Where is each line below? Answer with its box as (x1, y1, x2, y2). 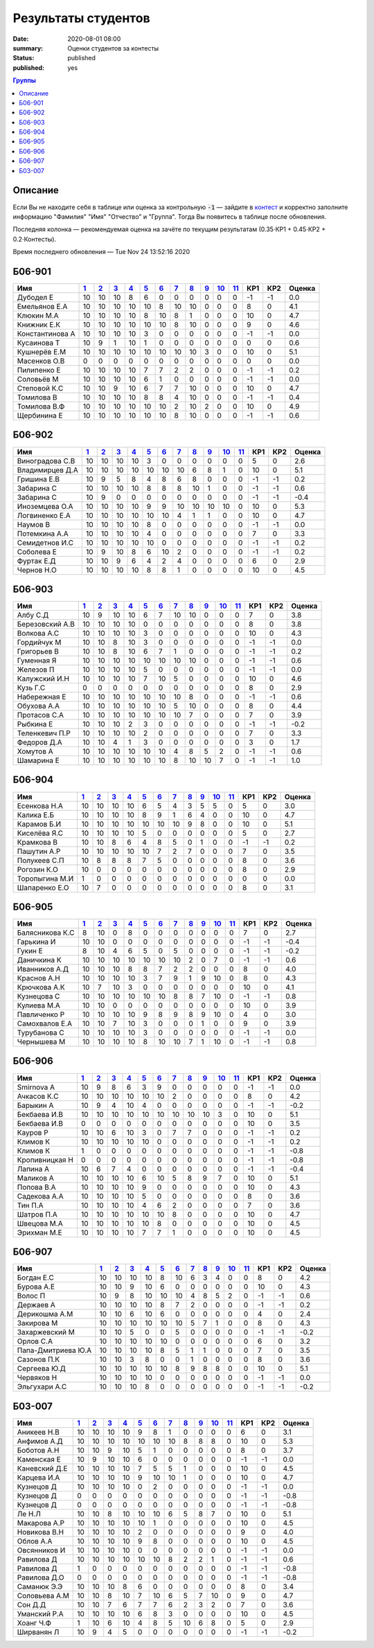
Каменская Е (17, 1454, 62, 1464)
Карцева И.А (17, 1472, 60, 1482)
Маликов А (17, 1173, 55, 1183)
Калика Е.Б (17, 810, 55, 820)
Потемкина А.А (17, 528, 69, 538)
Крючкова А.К (17, 983, 65, 992)
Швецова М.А (17, 1219, 63, 1228)
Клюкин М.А (17, 311, 59, 320)
